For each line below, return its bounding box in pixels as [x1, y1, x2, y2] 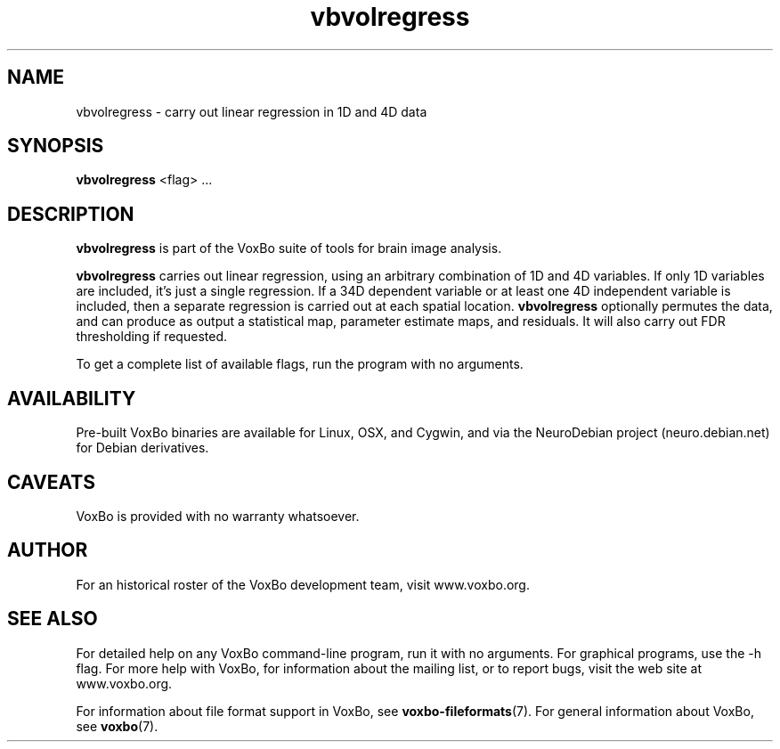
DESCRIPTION [7, 202, 134, 225]
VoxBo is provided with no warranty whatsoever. [76, 508, 360, 524]
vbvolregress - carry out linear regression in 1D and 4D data [76, 103, 427, 119]
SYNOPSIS [7, 134, 104, 158]
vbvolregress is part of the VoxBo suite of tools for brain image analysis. [76, 240, 502, 256]
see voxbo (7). [76, 718, 158, 734]
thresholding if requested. [76, 329, 227, 345]
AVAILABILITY [7, 387, 136, 410]
